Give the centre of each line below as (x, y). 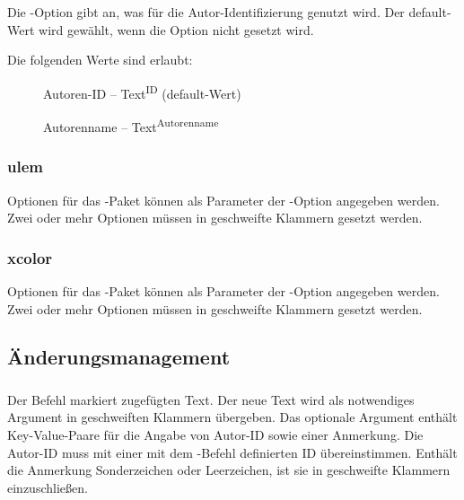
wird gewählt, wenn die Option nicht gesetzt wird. (176, 29)
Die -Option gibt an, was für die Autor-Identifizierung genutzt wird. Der (206, 12)
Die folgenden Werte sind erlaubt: (100, 60)
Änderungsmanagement (119, 357)
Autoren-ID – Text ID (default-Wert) (142, 92)
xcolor (30, 257)
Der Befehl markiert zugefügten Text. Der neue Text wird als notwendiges (211, 399)
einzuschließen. (48, 487)
